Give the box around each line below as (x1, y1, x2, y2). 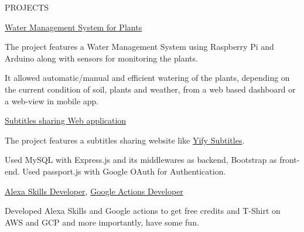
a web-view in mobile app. (5, 94, 99, 107)
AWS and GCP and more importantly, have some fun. (5, 216, 199, 228)
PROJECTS (5, 1, 49, 13)
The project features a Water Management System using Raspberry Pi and (5, 40, 274, 53)
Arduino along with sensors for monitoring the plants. (5, 52, 198, 64)
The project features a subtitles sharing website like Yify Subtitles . (5, 134, 245, 146)
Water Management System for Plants (5, 21, 142, 33)
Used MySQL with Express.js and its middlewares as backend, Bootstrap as (5, 153, 277, 166)
